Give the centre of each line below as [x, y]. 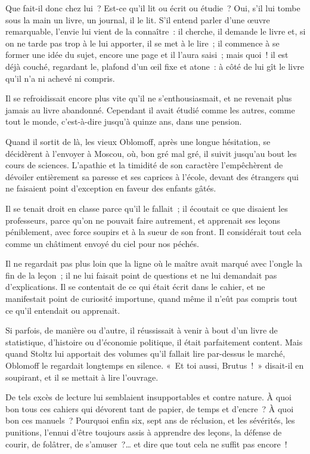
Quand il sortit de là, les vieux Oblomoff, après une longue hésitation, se [138, 141]
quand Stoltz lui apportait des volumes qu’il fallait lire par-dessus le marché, [145, 353]
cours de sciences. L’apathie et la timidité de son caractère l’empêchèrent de [144, 165]
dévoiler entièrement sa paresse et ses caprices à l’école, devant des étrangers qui [152, 176]
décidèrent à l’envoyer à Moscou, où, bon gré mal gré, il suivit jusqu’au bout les [151, 153]
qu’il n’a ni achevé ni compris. [60, 78]
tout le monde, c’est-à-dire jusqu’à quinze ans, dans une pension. [124, 121]
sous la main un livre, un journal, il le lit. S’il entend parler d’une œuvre [138, 19]
